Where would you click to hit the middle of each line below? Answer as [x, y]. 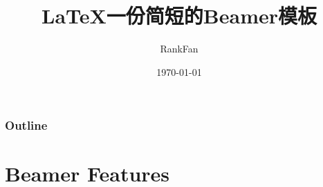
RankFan [179, 49]
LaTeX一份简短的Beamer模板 [179, 16]
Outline [26, 125]
